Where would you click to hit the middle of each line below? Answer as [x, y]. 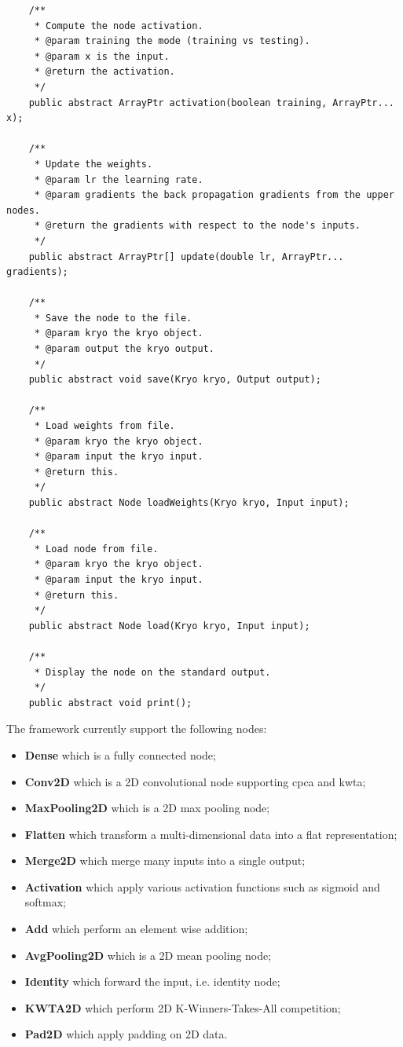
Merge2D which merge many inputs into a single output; [165, 860]
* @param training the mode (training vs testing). [172, 41]
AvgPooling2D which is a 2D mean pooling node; [148, 955]
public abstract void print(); [110, 703]
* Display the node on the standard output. [152, 672]
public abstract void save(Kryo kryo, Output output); [175, 380]
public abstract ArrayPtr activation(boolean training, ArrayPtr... [211, 103]
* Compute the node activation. [119, 26]
